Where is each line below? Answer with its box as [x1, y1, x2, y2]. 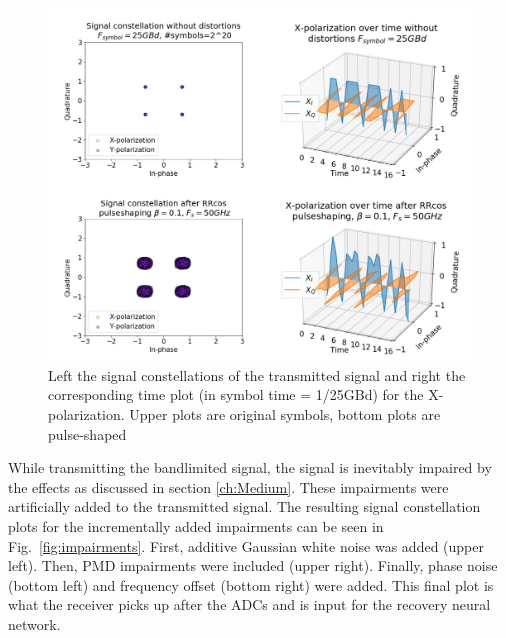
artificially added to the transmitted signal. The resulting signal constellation [8, 496, 481, 517]
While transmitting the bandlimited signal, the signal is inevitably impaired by [8, 457, 492, 478]
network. [8, 613, 61, 634]
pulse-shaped [48, 423, 127, 444]
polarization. [48, 403, 125, 424]
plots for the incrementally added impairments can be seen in [8, 515, 384, 536]
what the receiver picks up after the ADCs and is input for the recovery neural [8, 594, 491, 615]
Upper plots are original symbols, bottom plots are [129, 403, 441, 424]
